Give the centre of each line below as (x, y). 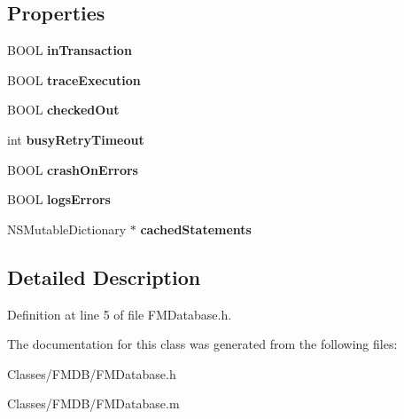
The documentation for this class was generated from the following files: (202, 344)
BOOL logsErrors (59, 199)
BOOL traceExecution (74, 79)
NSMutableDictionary (67, 229)
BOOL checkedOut (63, 110)
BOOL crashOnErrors (73, 169)
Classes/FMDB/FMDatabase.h (92, 373)
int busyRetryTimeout (76, 139)
